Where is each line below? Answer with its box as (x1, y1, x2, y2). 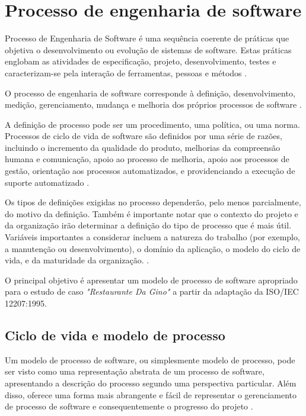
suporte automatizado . (5, 176, 90, 188)
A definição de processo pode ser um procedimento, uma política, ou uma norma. (5, 118, 300, 130)
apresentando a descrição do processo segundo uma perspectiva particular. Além (5, 376, 297, 389)
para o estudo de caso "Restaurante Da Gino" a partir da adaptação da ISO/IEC (5, 285, 299, 298)
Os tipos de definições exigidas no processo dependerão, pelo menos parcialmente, (5, 196, 301, 208)
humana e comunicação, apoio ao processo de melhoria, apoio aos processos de (5, 153, 289, 165)
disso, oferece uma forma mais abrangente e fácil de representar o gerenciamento (5, 388, 297, 401)
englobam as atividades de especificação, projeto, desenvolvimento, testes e (5, 55, 276, 67)
